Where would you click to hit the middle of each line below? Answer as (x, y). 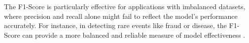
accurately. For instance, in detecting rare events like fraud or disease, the (115, 25)
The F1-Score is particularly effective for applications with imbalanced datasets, (125, 6)
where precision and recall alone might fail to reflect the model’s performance (121, 16)
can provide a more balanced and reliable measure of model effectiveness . (134, 35)
